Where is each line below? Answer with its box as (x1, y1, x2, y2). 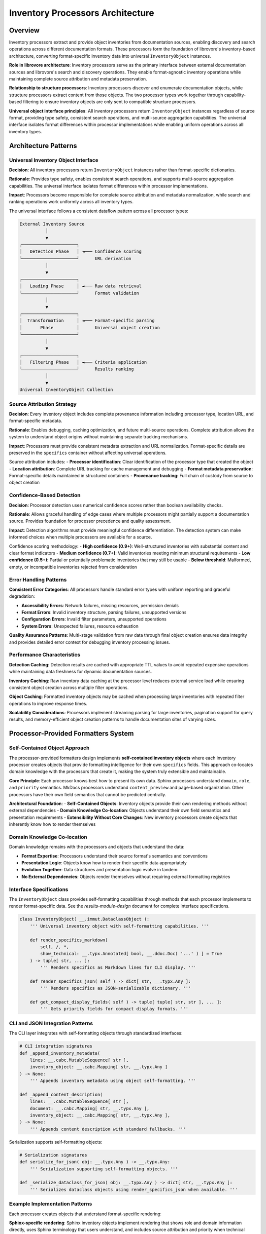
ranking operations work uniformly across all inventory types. (9, 199, 134, 205)
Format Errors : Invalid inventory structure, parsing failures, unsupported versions (21, 610, 187, 616)
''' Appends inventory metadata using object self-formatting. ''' (30, 1078, 197, 1083)
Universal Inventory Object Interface (9, 156, 99, 163)
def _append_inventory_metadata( (19, 1050, 100, 1056)
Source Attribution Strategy (9, 400, 77, 407)
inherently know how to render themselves (9, 821, 96, 827)
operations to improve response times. (9, 700, 88, 706)
